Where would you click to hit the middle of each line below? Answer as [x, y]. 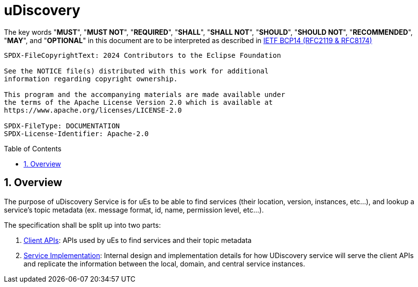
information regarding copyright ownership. [91, 79]
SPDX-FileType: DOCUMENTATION [62, 126]
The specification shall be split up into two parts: [82, 225]
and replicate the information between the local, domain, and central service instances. [164, 263]
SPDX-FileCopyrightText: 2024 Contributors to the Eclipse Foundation [143, 55]
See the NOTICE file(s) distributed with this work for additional [136, 71]
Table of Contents [33, 148]
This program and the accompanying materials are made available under [145, 94]
